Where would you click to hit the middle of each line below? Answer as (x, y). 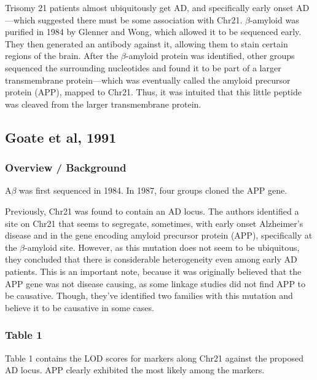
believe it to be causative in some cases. (80, 307)
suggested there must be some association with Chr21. (140, 19)
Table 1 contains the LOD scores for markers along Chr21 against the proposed (155, 358)
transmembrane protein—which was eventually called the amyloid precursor (148, 80)
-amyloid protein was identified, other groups (210, 56)
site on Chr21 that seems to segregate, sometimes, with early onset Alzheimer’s (154, 223)
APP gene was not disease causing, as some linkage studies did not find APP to (155, 283)
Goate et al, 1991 (61, 137)
